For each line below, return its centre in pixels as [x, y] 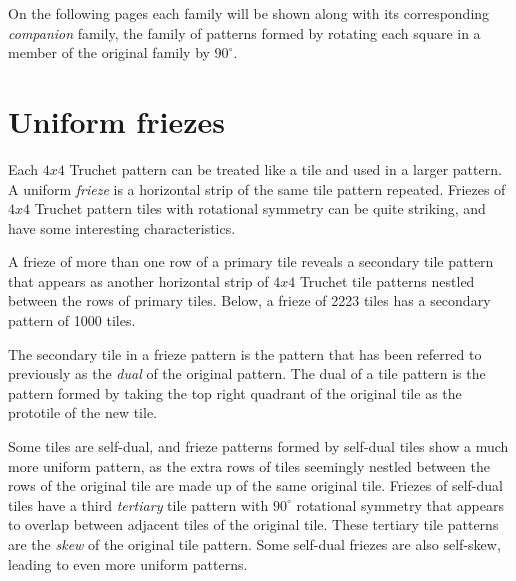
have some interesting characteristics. [122, 227]
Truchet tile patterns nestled [387, 280]
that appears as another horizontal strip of [138, 280]
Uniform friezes [116, 120]
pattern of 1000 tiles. [72, 320]
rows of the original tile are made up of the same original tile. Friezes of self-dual [255, 485]
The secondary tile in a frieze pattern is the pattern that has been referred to [245, 353]
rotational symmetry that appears [400, 504]
